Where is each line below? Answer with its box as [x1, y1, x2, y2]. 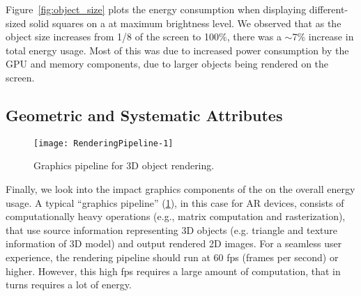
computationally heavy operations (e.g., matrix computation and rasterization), [6, 209, 346, 224]
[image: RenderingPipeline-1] [33, 138, 174, 148]
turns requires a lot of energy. [6, 277, 132, 292]
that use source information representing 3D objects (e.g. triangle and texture [6, 222, 337, 237]
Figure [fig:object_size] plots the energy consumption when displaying [6, 2, 307, 16]
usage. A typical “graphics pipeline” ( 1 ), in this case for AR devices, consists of [6, 195, 344, 210]
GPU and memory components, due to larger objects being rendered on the [6, 56, 329, 71]
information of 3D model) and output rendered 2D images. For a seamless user [6, 236, 342, 251]
